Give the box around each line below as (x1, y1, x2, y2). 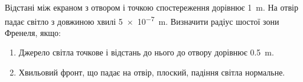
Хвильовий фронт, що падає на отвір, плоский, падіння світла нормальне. (18, 66, 285, 78)
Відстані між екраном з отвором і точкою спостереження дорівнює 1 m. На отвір (5, 1, 298, 13)
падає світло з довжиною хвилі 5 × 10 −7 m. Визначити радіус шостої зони (5, 13, 279, 27)
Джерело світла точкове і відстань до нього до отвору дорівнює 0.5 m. (18, 46, 274, 58)
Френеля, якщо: (5, 26, 61, 38)
